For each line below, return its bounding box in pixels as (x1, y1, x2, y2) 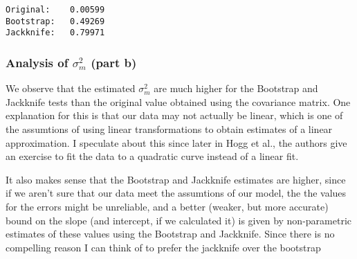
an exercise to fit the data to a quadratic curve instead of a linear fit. (6, 149, 299, 163)
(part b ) (91, 53, 137, 71)
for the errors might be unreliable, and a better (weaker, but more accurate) (6, 199, 329, 213)
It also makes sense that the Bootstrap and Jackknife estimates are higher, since (6, 172, 346, 186)
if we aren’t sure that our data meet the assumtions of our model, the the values (6, 186, 347, 200)
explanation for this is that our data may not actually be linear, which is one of (6, 108, 343, 123)
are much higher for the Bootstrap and (154, 81, 318, 96)
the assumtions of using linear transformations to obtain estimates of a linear (6, 121, 333, 136)
